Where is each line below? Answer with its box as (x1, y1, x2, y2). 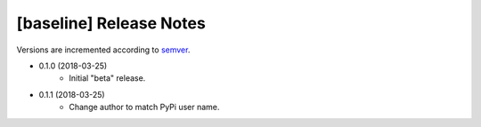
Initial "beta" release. (69, 73, 146, 83)
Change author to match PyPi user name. (69, 102, 220, 113)
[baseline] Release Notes (16, 13, 207, 33)
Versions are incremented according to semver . (16, 44, 191, 55)
